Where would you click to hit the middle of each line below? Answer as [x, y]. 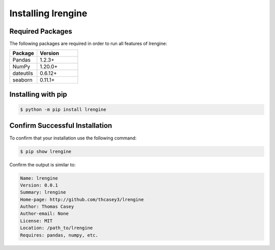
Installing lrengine [48, 13]
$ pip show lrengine [46, 151]
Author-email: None [44, 214]
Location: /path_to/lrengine [57, 228]
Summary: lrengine [43, 192]
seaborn [22, 80]
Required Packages [41, 31]
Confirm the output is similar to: [43, 164]
